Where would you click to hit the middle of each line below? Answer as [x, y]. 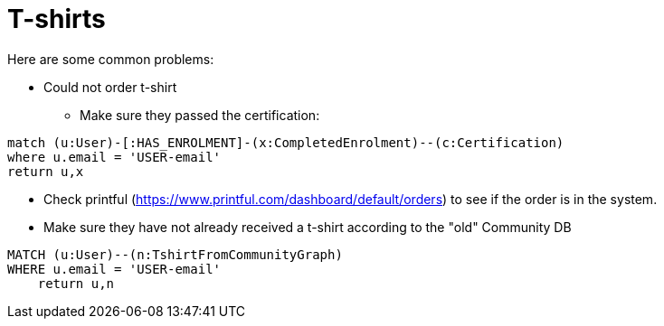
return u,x [46, 171]
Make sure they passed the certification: [200, 115]
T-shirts [57, 19]
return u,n [76, 283]
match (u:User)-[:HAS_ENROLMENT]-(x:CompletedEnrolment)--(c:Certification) [286, 142]
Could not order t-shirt [110, 87]
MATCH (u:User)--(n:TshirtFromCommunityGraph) [175, 254]
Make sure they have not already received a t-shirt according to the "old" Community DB [308, 227]
